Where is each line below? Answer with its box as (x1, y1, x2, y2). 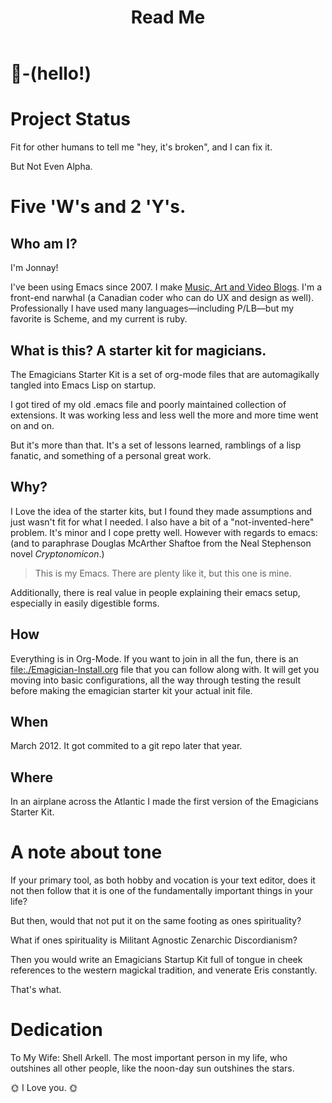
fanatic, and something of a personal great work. (10, 449, 212, 461)
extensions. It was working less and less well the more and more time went (10, 409, 319, 421)
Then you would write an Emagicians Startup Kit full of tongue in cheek (10, 954, 303, 966)
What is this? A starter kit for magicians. (10, 342, 267, 359)
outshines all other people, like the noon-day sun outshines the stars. (10, 1062, 295, 1075)
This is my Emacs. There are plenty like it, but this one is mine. (34, 567, 292, 579)
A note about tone (10, 841, 163, 864)
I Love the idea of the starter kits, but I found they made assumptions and (10, 505, 313, 517)
